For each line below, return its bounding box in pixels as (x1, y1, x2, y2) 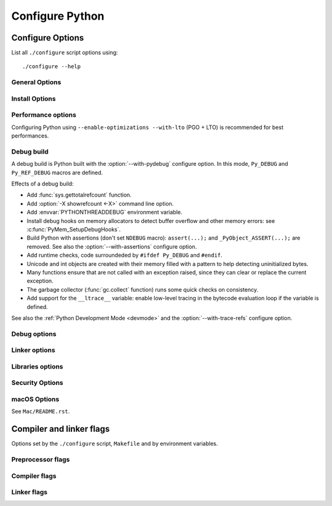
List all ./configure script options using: (11, 49, 118, 56)
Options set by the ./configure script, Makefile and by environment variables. (11, 440, 218, 448)
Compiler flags (11, 472, 57, 480)
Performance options (11, 111, 77, 119)
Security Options (11, 378, 64, 387)
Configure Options (11, 33, 84, 43)
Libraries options (11, 362, 64, 371)
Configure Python (11, 9, 105, 23)
